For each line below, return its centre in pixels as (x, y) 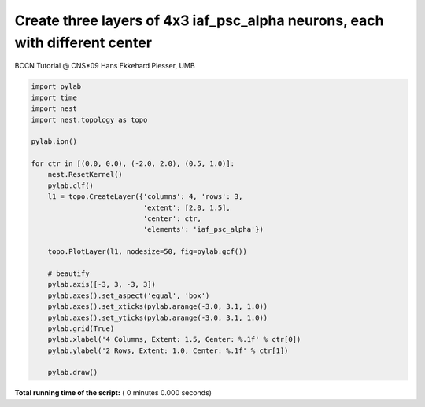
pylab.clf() (71, 185)
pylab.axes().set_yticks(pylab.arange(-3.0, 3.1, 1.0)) (158, 317)
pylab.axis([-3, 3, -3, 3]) (102, 284)
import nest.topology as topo (89, 119)
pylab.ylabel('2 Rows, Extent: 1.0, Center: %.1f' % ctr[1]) (168, 350)
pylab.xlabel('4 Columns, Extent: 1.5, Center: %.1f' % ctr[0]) (174, 339)
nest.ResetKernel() (85, 174)
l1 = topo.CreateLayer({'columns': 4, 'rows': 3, (145, 197)
